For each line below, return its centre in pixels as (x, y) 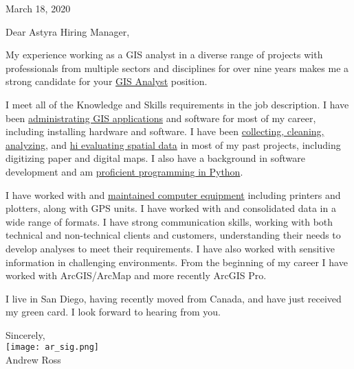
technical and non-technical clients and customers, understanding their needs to (173, 235)
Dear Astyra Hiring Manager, (68, 31)
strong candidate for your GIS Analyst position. (107, 81)
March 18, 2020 (38, 8)
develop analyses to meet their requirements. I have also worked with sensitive (170, 248)
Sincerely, (25, 334)
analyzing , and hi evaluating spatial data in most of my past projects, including (173, 144)
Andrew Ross (33, 360)
